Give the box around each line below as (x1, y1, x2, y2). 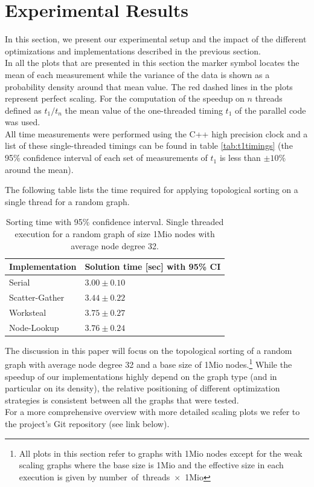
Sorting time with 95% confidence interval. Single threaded (5, 215, 224, 228)
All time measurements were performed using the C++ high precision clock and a (5, 127, 308, 140)
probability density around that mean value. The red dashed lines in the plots (5, 80, 293, 93)
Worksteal (9, 306, 46, 318)
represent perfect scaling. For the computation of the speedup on (5, 92, 245, 105)
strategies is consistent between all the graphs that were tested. (5, 393, 239, 406)
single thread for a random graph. (5, 195, 130, 208)
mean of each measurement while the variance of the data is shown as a (5, 68, 270, 80)
